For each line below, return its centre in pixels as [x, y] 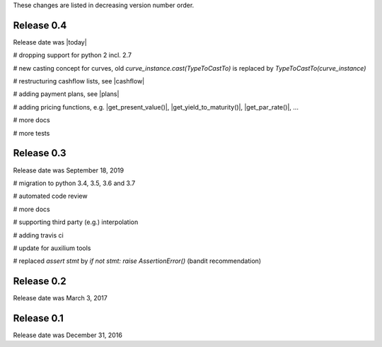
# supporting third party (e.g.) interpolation [76, 222]
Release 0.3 [40, 153]
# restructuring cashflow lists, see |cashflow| [79, 81]
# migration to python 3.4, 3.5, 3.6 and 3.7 [74, 183]
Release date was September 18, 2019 [68, 170]
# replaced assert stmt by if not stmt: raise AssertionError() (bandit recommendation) [137, 261]
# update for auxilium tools [52, 248]
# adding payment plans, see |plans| [66, 94]
